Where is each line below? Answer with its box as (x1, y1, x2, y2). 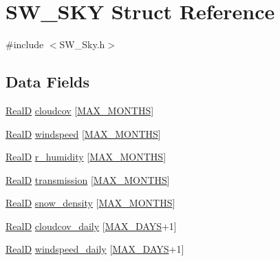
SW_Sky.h (59, 37, 105, 52)
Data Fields (6, 71, 90, 92)
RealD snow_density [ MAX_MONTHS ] (6, 196, 175, 210)
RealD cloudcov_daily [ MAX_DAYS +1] (6, 218, 177, 233)
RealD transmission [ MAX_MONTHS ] (6, 172, 170, 187)
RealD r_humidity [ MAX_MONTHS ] (6, 149, 166, 164)
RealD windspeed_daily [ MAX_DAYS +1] (6, 242, 184, 256)
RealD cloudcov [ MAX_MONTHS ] (6, 103, 154, 117)
